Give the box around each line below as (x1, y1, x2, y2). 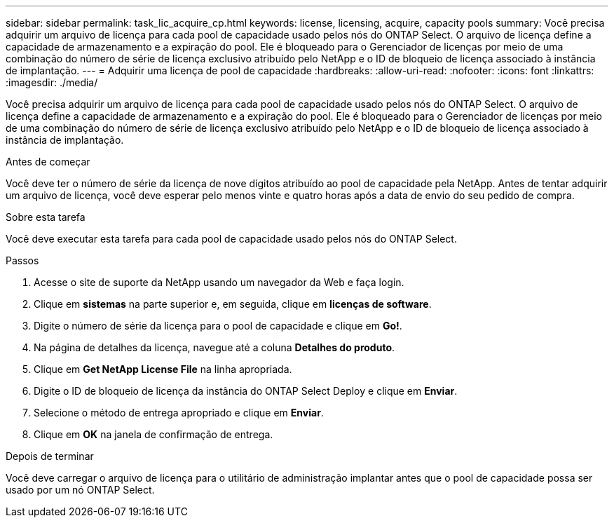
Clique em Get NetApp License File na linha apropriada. (34, 363, 292, 375)
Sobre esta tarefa (6, 211, 86, 223)
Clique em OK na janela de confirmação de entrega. (34, 428, 273, 440)
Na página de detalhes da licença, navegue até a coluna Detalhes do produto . (34, 341, 395, 353)
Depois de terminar (6, 450, 94, 462)
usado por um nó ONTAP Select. (6, 484, 155, 496)
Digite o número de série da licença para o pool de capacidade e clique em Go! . (34, 320, 402, 332)
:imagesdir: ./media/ (6, 76, 98, 88)
